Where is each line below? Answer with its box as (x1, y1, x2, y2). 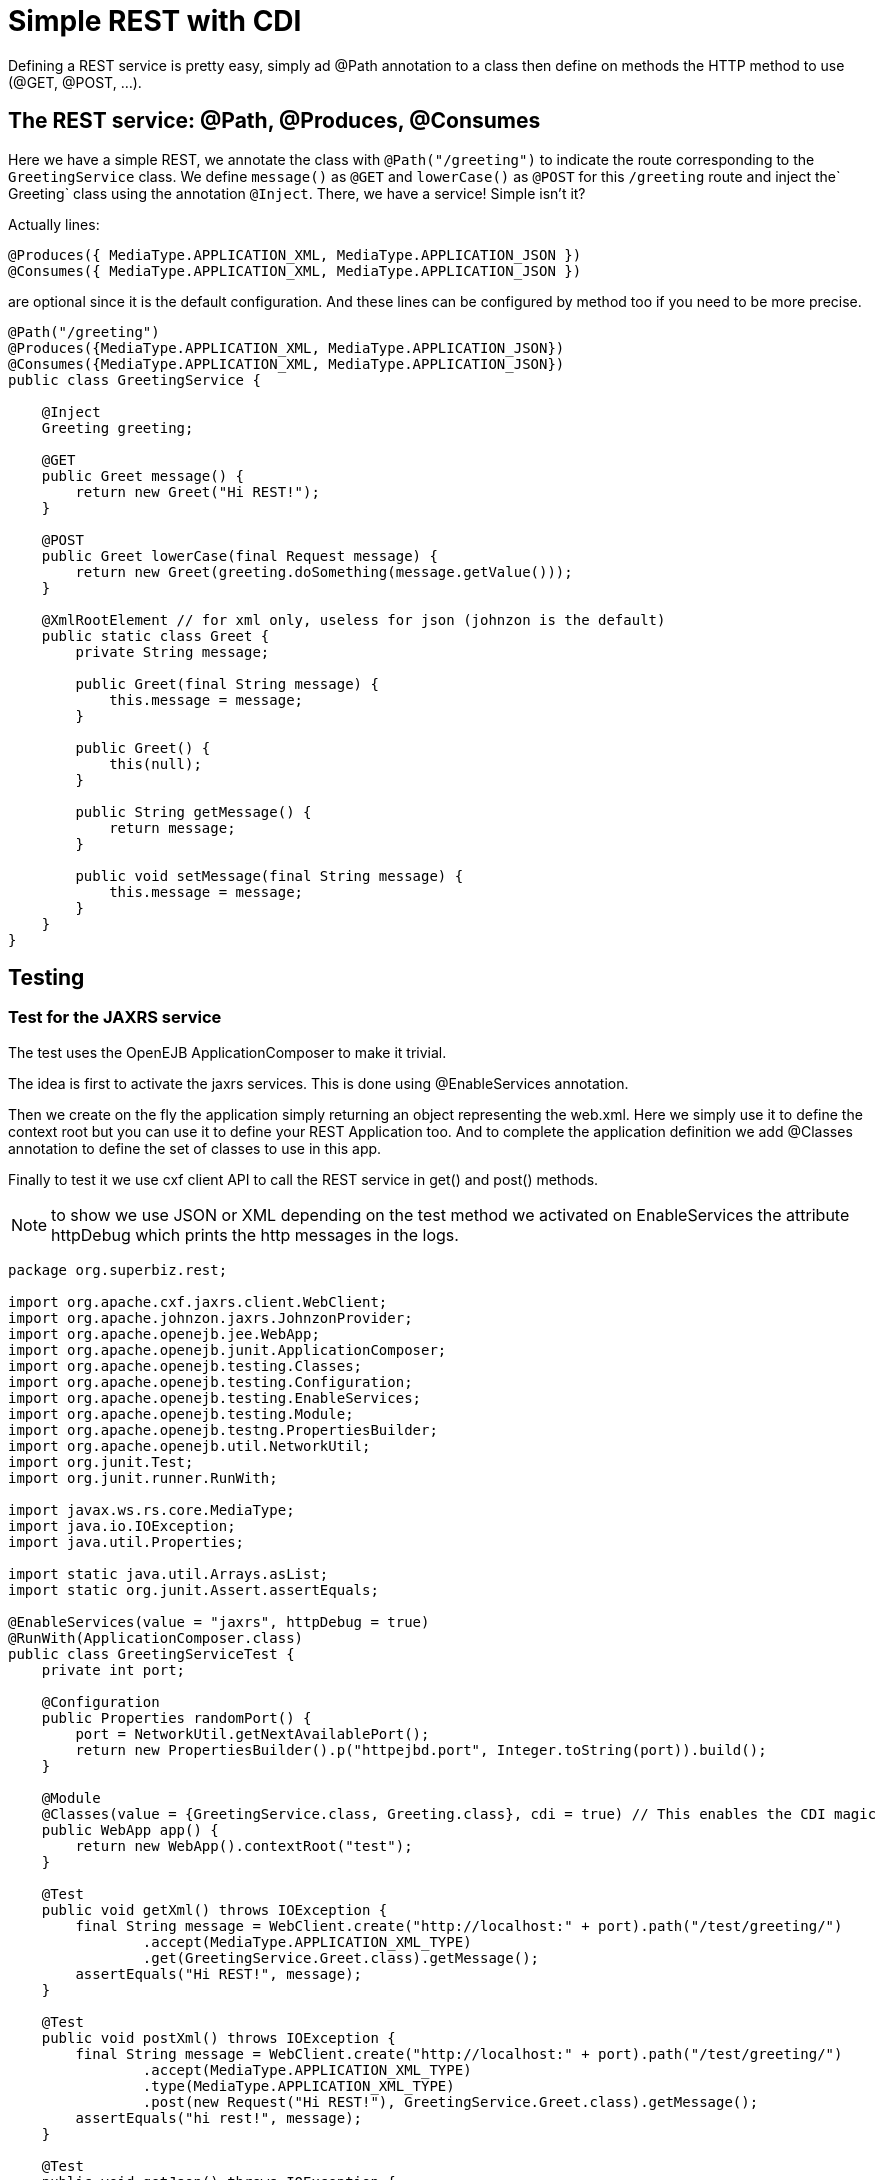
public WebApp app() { (41, 1821, 219, 1838)
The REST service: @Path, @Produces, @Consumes (8, 108, 541, 134)
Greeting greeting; (41, 419, 194, 436)
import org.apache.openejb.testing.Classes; (8, 1357, 363, 1374)
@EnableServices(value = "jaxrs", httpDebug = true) (8, 1613, 430, 1630)
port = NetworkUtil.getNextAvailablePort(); (75, 1725, 430, 1742)
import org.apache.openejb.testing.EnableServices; (8, 1389, 422, 1406)
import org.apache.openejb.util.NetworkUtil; (8, 1437, 371, 1454)
